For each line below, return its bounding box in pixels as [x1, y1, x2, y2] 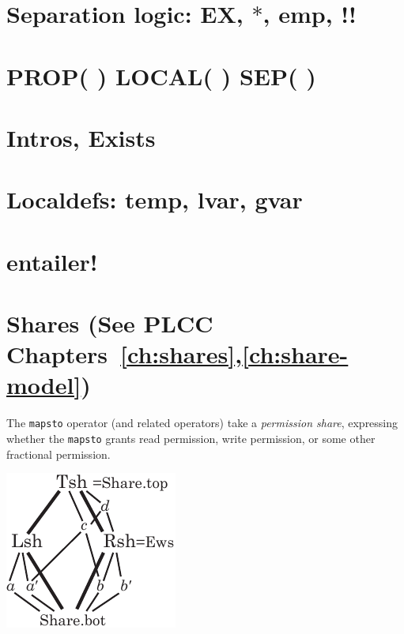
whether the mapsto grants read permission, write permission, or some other [6, 430, 376, 447]
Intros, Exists [6, 121, 156, 153]
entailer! [6, 245, 98, 277]
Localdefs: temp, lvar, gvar [6, 183, 303, 216]
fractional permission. [6, 445, 111, 462]
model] [6, 369, 81, 401]
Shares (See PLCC [6, 307, 213, 340]
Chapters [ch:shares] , [6, 338, 243, 370]
